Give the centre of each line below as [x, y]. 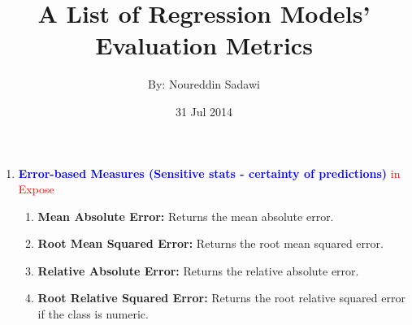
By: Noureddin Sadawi [204, 84]
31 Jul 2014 [204, 111]
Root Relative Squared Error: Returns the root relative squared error [221, 298]
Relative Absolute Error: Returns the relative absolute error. [198, 270]
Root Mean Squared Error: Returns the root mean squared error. [210, 243]
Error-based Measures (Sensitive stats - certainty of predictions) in [209, 173]
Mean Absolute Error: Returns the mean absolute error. [186, 216]
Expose [36, 189]
